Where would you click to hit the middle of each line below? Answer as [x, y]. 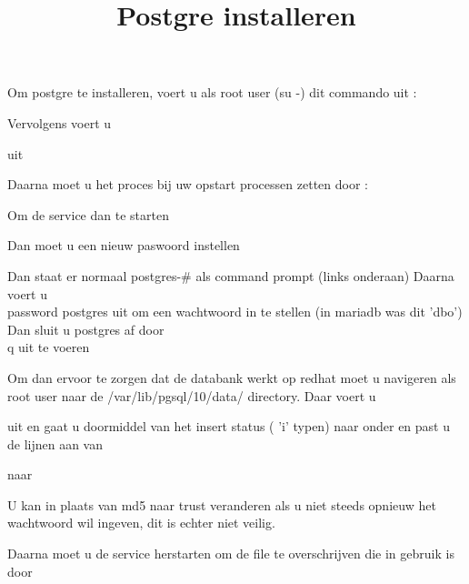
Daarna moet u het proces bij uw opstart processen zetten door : [188, 184]
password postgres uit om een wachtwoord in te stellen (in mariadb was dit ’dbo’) [235, 312]
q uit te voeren [49, 347]
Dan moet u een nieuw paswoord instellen [124, 245]
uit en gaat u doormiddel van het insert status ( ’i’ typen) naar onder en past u [229, 426]
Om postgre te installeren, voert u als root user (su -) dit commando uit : [212, 92]
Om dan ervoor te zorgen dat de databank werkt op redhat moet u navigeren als [232, 377]
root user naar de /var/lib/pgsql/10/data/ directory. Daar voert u [192, 395]
